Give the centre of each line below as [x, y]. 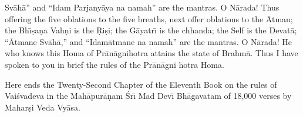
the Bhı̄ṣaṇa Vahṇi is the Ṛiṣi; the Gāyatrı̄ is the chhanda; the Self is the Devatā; [151, 30]
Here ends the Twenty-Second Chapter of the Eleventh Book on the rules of [141, 84]
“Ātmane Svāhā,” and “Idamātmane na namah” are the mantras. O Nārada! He [149, 41]
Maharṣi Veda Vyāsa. [43, 107]
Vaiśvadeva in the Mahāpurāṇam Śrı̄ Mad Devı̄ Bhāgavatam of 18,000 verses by [148, 96]
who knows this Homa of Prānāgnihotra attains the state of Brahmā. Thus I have [151, 53]
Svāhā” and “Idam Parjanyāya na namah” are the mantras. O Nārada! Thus [142, 7]
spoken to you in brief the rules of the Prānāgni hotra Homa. [115, 64]
